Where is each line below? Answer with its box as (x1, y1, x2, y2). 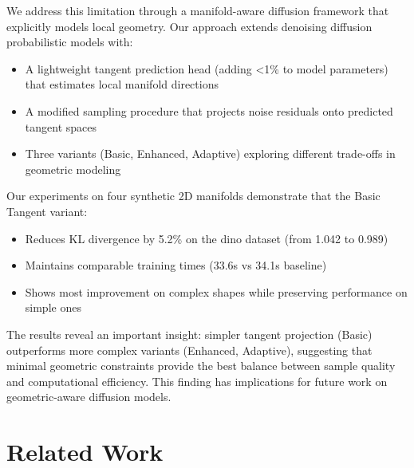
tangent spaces (25, 118, 97, 135)
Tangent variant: (6, 203, 88, 219)
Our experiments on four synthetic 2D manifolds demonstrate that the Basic (6, 187, 380, 204)
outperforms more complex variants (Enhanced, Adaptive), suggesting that (6, 341, 373, 358)
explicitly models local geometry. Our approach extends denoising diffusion (6, 18, 373, 34)
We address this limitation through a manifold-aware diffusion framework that (6, 2, 389, 18)
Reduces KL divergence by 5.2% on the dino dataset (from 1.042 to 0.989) (25, 230, 388, 246)
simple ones (25, 299, 81, 316)
